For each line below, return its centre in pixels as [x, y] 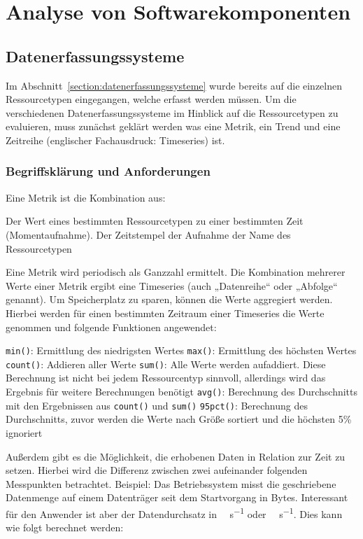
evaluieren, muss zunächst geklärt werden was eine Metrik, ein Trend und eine [173, 126]
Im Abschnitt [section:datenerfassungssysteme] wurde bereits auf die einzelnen [174, 85]
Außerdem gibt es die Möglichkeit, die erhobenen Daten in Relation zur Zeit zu [176, 456]
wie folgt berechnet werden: [65, 527]
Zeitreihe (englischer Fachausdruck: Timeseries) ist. [115, 140]
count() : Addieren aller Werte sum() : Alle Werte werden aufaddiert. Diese [166, 364]
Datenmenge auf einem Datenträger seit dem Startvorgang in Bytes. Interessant [177, 497]
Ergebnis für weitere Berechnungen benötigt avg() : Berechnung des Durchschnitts [182, 392]
